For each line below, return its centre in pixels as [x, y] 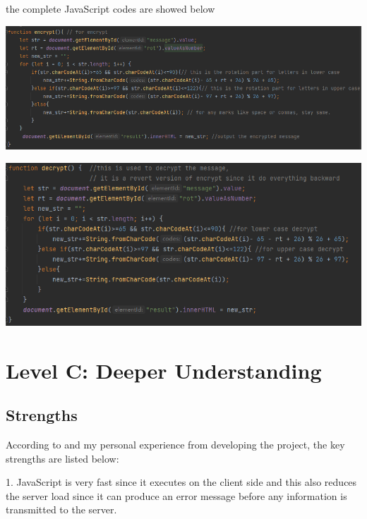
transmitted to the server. [61, 509]
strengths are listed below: [62, 458]
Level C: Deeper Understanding [164, 370]
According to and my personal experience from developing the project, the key [175, 444]
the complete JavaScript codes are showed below [110, 8]
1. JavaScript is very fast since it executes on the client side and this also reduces [181, 482]
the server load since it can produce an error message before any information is [176, 495]
